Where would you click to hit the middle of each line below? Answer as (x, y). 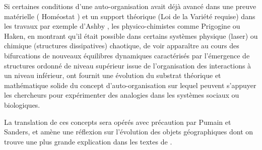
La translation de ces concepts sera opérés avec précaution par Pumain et (118, 122)
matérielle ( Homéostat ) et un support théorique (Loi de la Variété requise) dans (130, 16)
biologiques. (22, 104)
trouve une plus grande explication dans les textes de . (88, 141)
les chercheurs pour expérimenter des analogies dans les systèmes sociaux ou (122, 95)
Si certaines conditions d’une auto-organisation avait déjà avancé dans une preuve (130, 6)
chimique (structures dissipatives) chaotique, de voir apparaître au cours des (122, 46)
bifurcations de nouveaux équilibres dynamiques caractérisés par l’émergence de (127, 55)
